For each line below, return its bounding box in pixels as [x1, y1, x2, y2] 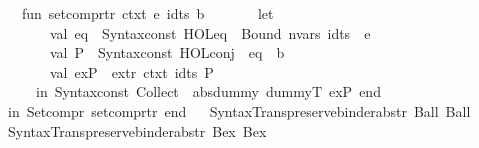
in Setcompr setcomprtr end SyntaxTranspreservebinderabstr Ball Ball [7, 100, 471, 121]
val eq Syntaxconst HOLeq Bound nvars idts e [49, 22, 371, 43]
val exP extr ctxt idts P [49, 61, 214, 82]
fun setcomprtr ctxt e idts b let [21, 3, 274, 23]
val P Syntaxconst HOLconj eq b [49, 42, 285, 63]
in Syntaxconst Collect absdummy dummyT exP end [35, 81, 381, 102]
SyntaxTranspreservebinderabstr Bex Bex [7, 120, 267, 141]
